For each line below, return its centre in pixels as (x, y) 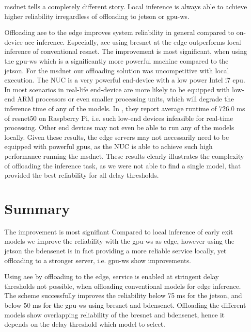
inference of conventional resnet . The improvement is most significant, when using (126, 51)
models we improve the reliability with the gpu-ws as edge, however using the (119, 241)
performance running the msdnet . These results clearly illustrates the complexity (124, 156)
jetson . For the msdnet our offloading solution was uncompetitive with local (117, 70)
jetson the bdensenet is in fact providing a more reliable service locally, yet (116, 250)
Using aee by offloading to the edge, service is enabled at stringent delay (112, 276)
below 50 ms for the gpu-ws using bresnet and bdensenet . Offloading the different (125, 305)
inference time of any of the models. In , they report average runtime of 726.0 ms (125, 108)
